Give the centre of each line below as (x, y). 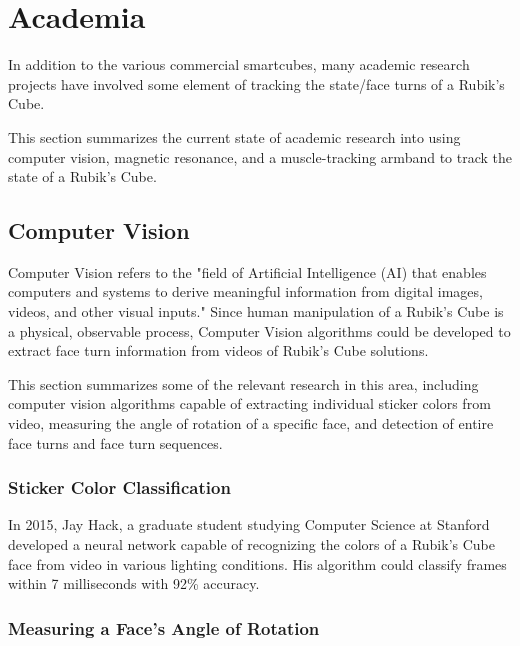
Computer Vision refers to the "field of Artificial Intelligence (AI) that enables (247, 271)
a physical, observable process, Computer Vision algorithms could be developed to (259, 330)
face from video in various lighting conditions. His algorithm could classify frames (257, 563)
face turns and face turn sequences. (115, 442)
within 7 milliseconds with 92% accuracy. (134, 583)
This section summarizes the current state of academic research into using (234, 136)
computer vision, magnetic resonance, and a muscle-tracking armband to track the (260, 156)
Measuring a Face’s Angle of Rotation (164, 627)
